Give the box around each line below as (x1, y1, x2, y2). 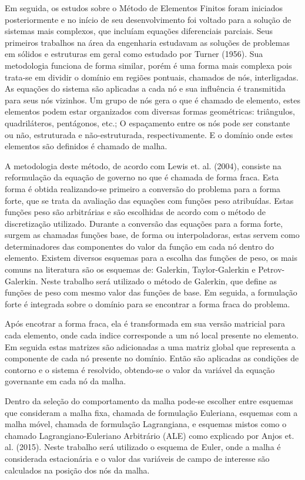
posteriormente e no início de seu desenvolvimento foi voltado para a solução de (5, 13, 291, 25)
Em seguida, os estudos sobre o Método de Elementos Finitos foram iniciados (5, 2, 283, 14)
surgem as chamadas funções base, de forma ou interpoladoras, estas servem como (5, 229, 300, 241)
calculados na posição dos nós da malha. (5, 464, 150, 476)
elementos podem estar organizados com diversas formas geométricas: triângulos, (5, 105, 295, 118)
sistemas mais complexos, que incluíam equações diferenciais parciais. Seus (5, 25, 273, 37)
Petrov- (258, 263, 285, 276)
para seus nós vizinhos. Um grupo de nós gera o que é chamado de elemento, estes (5, 93, 301, 106)
